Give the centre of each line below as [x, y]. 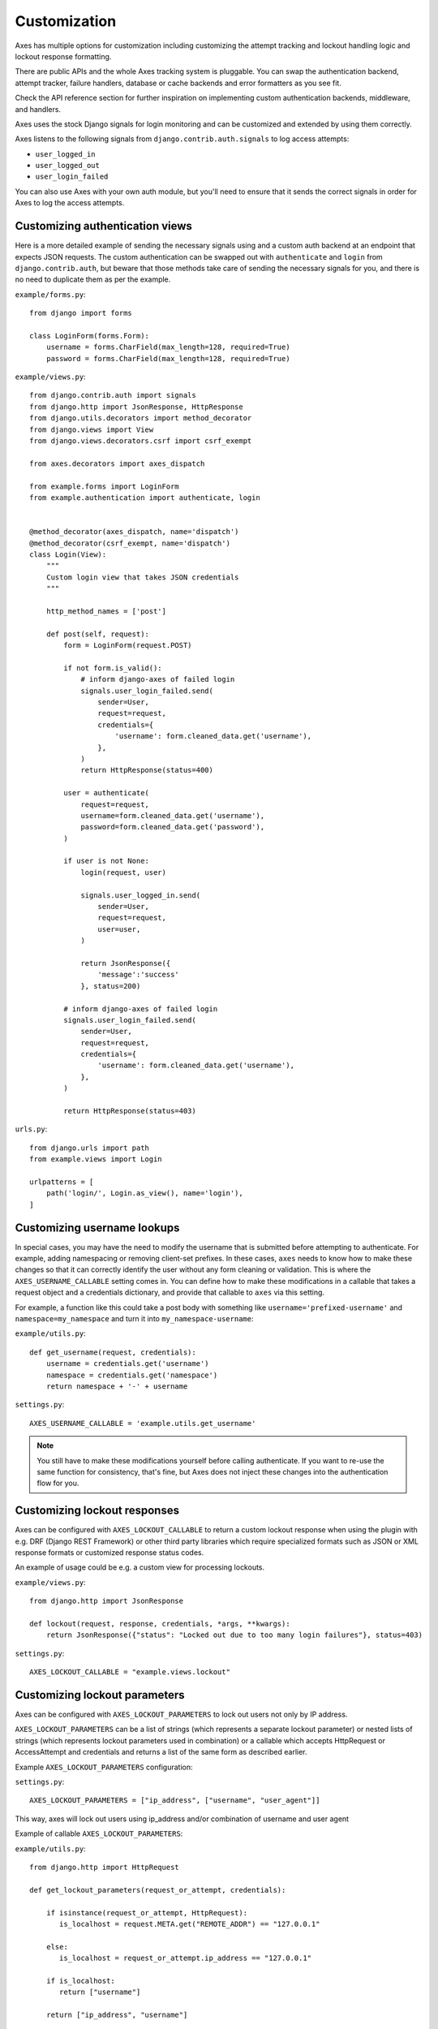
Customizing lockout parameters [100, 1695]
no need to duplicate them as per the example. [93, 279]
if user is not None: [107, 861]
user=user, [119, 929]
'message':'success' [139, 975]
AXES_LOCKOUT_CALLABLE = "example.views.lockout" [130, 1672]
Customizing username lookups [97, 1228]
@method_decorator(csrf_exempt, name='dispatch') [130, 543]
